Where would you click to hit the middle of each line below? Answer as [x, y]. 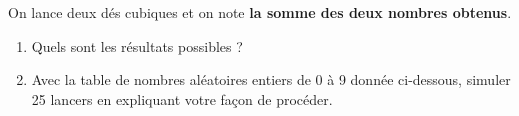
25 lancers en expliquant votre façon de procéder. [182, 98]
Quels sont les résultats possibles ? [137, 45]
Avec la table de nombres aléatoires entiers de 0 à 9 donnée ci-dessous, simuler [271, 79]
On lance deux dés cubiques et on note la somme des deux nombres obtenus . [260, 12]
